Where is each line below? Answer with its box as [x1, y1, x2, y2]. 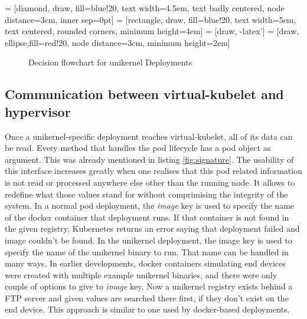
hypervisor [5, 102, 71, 120]
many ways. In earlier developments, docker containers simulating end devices [5, 257, 286, 269]
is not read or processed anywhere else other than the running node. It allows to [5, 176, 295, 188]
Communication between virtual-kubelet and [5, 85, 284, 103]
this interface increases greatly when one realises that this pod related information [5, 165, 302, 177]
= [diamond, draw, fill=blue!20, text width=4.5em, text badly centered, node [5, 2, 285, 14]
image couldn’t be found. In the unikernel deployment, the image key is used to [5, 234, 292, 246]
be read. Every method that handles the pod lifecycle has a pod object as [5, 142, 271, 154]
